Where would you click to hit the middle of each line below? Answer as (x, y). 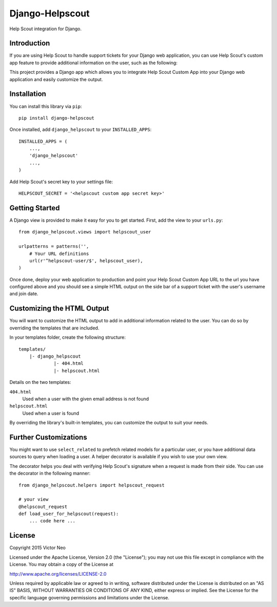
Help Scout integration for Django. (46, 29)
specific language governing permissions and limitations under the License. (89, 597)
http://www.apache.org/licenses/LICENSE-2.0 (58, 574)
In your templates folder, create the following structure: (67, 337)
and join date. (24, 294)
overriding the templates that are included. (54, 328)
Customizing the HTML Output (59, 309)
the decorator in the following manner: (50, 473)
